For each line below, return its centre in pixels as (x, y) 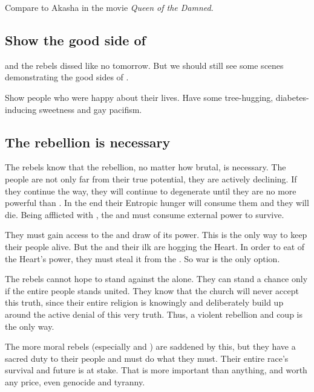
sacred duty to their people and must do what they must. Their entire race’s (147, 358)
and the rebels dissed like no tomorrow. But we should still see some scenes (144, 65)
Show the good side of (75, 40)
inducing (21, 109)
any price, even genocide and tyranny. (75, 381)
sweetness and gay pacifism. (90, 109)
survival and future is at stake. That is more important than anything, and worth (156, 370)
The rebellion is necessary (88, 142)
